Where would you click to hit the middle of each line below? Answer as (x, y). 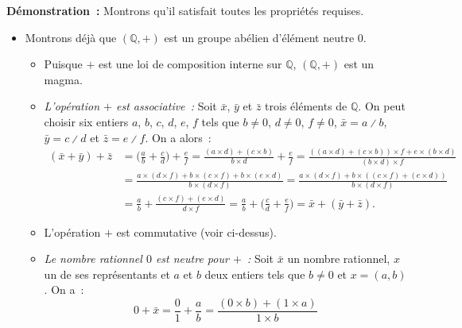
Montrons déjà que (71, 37)
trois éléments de (306, 106)
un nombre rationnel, (339, 259)
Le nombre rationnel (93, 259)
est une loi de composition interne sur (190, 64)
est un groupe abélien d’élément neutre (259, 37)
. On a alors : (178, 137)
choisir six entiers (86, 121)
